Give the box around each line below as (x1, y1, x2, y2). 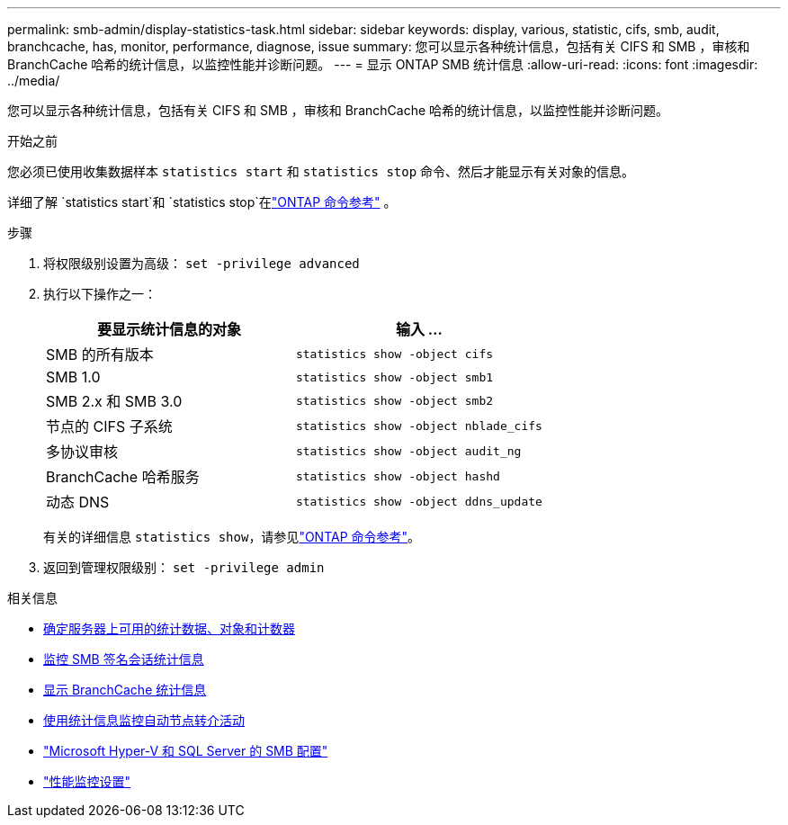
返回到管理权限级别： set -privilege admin (43, 560, 325, 575)
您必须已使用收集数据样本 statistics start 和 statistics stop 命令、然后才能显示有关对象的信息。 (7, 164, 635, 179)
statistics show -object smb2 (295, 393, 494, 408)
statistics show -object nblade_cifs (295, 418, 542, 433)
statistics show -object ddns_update (295, 494, 542, 508)
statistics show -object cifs (295, 346, 494, 361)
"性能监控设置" (43, 774, 131, 789)
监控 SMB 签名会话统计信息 (43, 651, 204, 667)
